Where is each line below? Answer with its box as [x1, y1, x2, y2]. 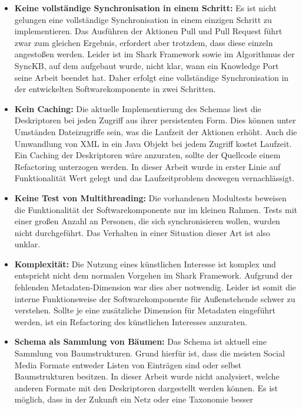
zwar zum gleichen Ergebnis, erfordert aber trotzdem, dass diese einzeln [14, 36, 273, 48]
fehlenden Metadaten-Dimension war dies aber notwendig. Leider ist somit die [14, 281, 296, 293]
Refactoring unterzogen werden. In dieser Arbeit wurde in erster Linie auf [14, 160, 281, 172]
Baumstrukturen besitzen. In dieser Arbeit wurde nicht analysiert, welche [14, 370, 280, 382]
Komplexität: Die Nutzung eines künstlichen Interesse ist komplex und [14, 257, 276, 270]
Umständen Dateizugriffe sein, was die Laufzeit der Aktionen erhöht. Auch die [14, 125, 297, 138]
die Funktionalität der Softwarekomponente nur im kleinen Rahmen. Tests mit [14, 203, 297, 215]
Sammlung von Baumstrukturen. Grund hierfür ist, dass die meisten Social [14, 347, 285, 359]
